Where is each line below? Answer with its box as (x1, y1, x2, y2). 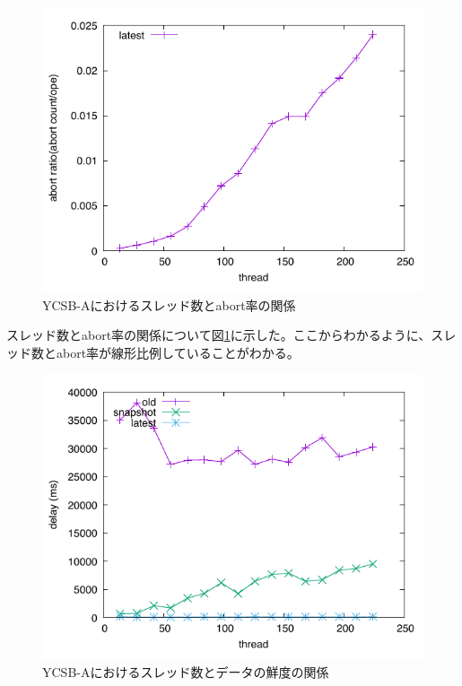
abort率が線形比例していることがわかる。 (56, 343, 300, 361)
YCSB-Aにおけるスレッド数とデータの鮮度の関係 (42, 662, 329, 681)
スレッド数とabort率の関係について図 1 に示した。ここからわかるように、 (6, 326, 431, 344)
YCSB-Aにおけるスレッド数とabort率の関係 (42, 295, 296, 314)
